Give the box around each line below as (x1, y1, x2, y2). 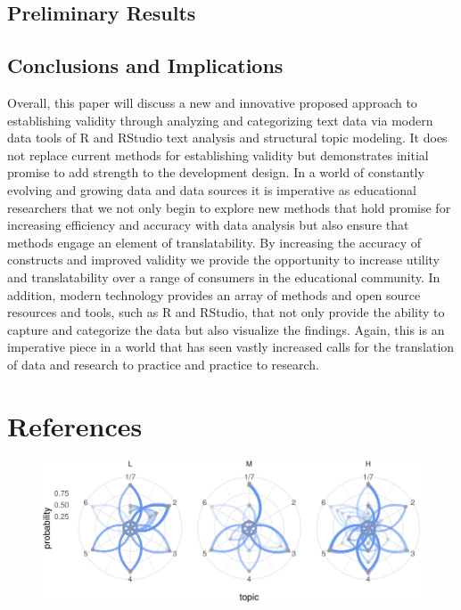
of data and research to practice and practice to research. (7, 354, 319, 373)
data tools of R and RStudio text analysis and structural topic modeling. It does (7, 128, 448, 147)
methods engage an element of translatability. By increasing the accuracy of (7, 232, 422, 251)
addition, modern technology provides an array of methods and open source (7, 285, 421, 304)
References (7, 407, 143, 443)
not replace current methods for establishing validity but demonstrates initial (7, 145, 429, 164)
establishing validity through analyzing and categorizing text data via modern (7, 110, 433, 129)
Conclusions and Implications (7, 52, 284, 79)
